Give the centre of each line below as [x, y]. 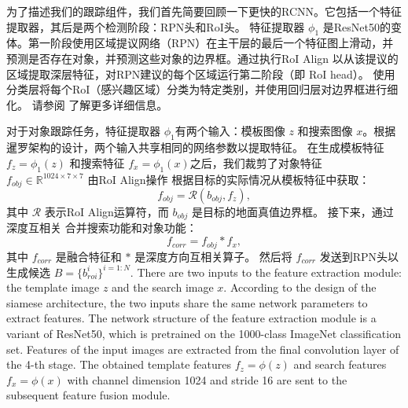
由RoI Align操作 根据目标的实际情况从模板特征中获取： [229, 179]
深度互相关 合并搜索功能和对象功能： [102, 228]
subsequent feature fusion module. [88, 395]
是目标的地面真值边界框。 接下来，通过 [293, 211]
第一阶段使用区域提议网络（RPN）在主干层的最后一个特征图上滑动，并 [211, 43]
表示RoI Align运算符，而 [107, 211]
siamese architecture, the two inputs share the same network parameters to [187, 302]
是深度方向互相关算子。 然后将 [213, 256]
